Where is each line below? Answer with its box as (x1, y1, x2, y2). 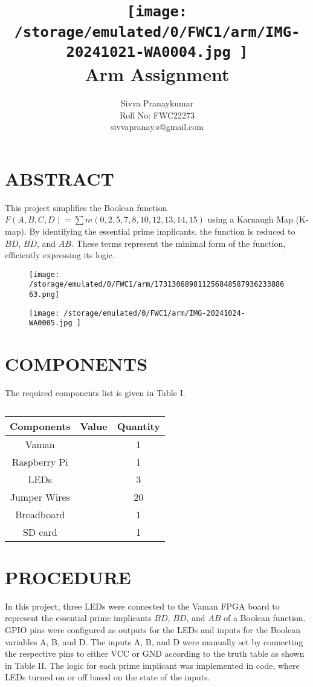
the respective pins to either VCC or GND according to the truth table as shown (5, 647, 305, 660)
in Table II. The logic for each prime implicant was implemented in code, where (5, 659, 300, 671)
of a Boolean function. (223, 611, 306, 624)
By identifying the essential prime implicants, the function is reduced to (29, 224, 295, 237)
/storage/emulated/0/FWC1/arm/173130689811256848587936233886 (29, 280, 285, 289)
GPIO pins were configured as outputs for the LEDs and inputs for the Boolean (5, 624, 300, 636)
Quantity (117, 418, 160, 433)
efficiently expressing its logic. (5, 249, 115, 261)
